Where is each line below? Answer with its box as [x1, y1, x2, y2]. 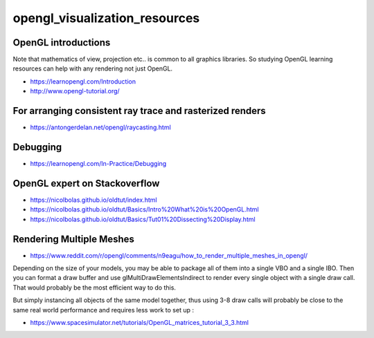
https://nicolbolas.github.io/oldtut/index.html [30, 196, 157, 204]
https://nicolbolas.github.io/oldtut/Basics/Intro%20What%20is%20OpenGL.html [30, 205, 259, 214]
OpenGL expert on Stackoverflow [12, 177, 160, 189]
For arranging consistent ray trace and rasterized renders [12, 105, 266, 117]
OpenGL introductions [12, 37, 111, 48]
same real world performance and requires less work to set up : [12, 306, 194, 314]
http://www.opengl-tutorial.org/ [30, 87, 121, 95]
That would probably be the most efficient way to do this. [12, 283, 177, 292]
